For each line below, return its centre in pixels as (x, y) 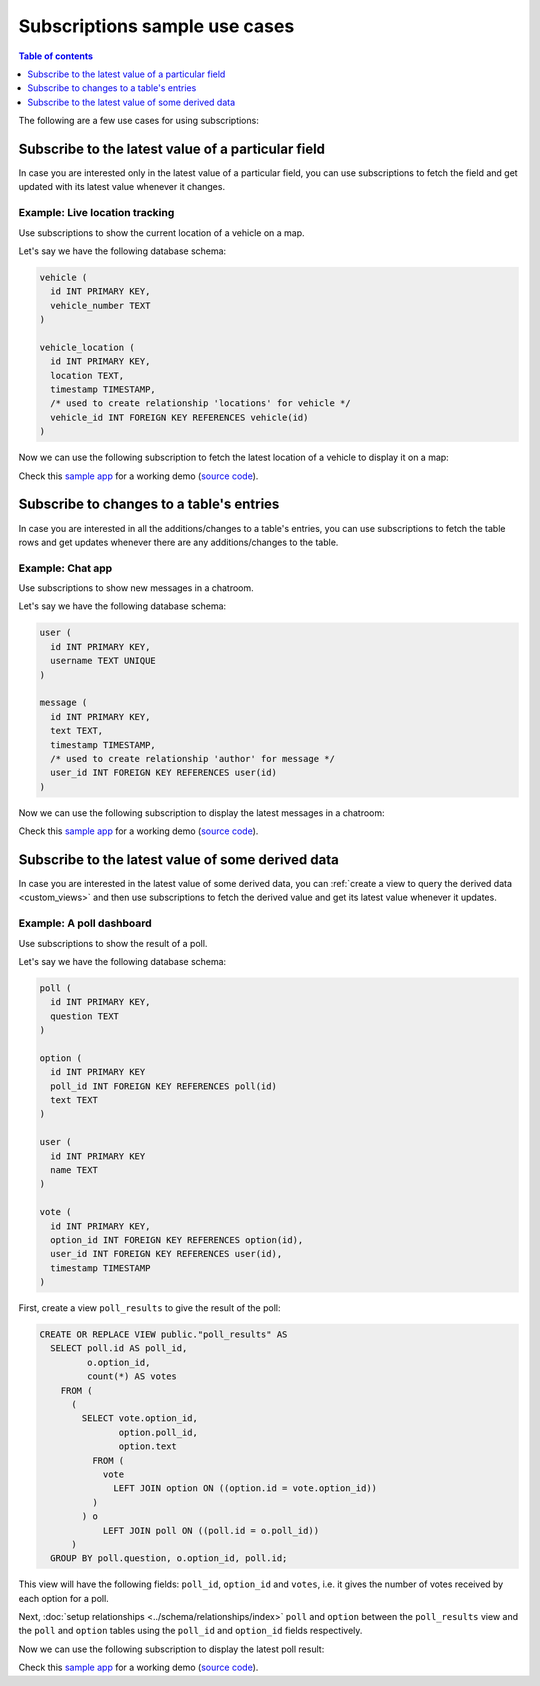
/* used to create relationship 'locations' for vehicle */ (200, 403)
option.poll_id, (158, 1432)
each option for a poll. (63, 1598)
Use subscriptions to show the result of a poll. (113, 943)
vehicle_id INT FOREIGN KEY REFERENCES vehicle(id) (179, 417)
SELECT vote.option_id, (140, 1418)
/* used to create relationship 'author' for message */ (192, 758)
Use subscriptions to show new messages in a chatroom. (136, 588)
